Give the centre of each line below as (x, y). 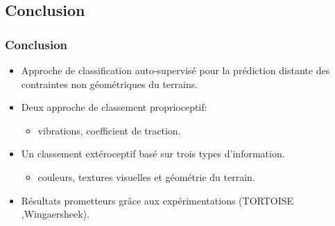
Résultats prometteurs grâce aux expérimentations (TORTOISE (157, 200)
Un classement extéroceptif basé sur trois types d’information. (153, 154)
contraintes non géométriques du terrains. (110, 84)
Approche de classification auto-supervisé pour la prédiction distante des (175, 70)
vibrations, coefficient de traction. (109, 130)
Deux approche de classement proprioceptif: (114, 107)
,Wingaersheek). (55, 214)
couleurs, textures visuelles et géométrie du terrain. (146, 176)
